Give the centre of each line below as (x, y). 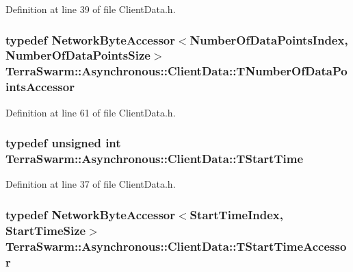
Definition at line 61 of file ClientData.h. (91, 112)
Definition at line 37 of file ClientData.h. (91, 184)
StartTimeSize (46, 230)
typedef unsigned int (63, 143)
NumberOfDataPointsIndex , (269, 39)
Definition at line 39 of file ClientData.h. (91, 9)
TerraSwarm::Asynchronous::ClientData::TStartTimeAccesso (176, 246)
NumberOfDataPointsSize (78, 55)
